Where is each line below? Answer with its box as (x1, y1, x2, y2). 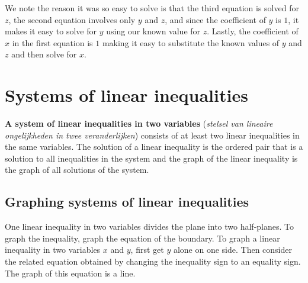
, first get (130, 243, 164, 256)
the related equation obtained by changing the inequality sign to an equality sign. (5, 255, 301, 268)
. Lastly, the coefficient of (207, 25, 299, 37)
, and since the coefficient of (165, 13, 266, 25)
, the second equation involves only (8, 13, 136, 25)
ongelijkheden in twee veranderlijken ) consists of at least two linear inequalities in (5, 128, 300, 141)
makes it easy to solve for (5, 25, 97, 37)
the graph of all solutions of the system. (5, 163, 149, 176)
